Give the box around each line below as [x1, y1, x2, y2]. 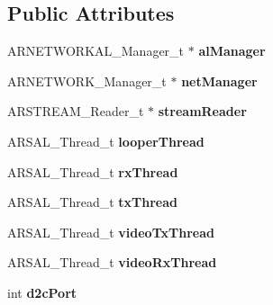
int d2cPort [7, 283, 77, 301]
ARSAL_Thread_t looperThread [7, 131, 205, 150]
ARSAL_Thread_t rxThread [7, 162, 178, 181]
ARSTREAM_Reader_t [7, 102, 144, 121]
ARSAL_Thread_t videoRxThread [7, 253, 217, 272]
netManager [181, 71, 258, 90]
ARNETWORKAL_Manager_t [7, 41, 185, 60]
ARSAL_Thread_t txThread [7, 193, 178, 211]
